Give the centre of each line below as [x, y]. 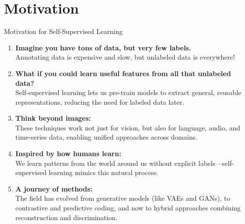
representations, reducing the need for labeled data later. [100, 102]
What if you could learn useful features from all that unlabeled [123, 73]
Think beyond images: [53, 118]
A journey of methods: [54, 188]
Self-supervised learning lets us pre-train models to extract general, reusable [128, 92]
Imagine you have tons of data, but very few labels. [103, 47]
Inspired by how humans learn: [68, 153]
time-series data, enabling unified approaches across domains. [106, 137]
